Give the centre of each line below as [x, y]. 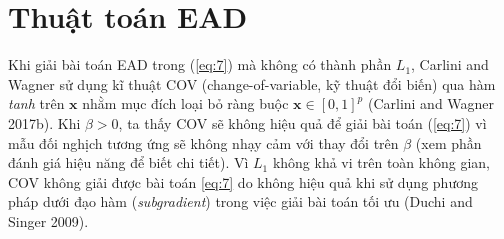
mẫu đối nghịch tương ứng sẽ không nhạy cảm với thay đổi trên [203, 142]
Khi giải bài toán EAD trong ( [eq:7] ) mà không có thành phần [200, 64]
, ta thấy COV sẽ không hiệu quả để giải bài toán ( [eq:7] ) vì [302, 122]
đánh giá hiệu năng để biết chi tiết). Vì [128, 162]
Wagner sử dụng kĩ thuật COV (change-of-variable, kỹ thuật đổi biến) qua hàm [252, 83]
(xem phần [448, 142]
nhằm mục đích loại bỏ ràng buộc [185, 103]
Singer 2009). [48, 220]
